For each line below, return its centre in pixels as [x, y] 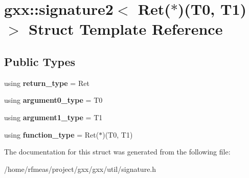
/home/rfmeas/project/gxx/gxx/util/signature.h [80, 169]
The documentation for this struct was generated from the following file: [117, 152]
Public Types [40, 61]
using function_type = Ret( [52, 134]
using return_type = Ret [47, 83]
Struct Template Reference [126, 29]
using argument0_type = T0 [53, 100]
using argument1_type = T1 [53, 117]
